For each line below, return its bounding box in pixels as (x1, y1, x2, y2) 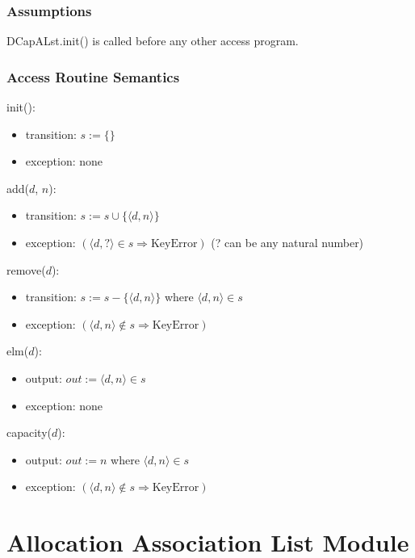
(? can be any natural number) (211, 234, 364, 250)
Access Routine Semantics (6, 66, 180, 86)
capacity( (6, 424, 52, 441)
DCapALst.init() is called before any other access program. (6, 32, 299, 49)
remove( (6, 261, 46, 278)
